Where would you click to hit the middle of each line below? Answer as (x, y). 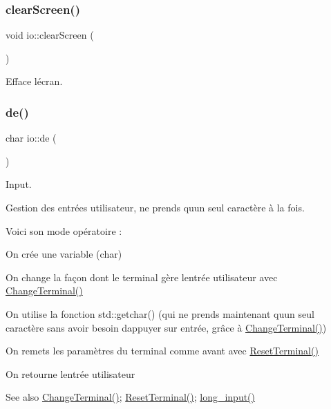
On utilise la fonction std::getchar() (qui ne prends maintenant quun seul (160, 313)
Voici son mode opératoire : (64, 230)
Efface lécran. (34, 81)
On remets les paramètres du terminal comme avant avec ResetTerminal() (162, 351)
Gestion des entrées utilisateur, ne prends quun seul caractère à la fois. (155, 207)
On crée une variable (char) (64, 254)
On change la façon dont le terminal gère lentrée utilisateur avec (142, 277)
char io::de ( (31, 138)
